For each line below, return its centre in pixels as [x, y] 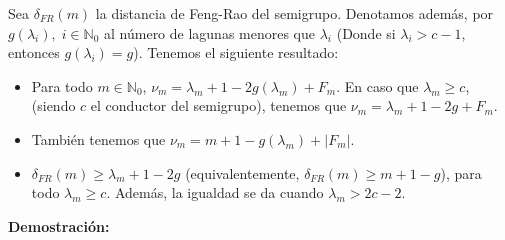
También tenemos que [98, 138]
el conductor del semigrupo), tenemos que [218, 105]
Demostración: [59, 225]
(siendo [53, 105]
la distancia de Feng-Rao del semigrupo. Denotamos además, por [294, 13]
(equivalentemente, [242, 172]
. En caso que [377, 85]
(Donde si [366, 32]
